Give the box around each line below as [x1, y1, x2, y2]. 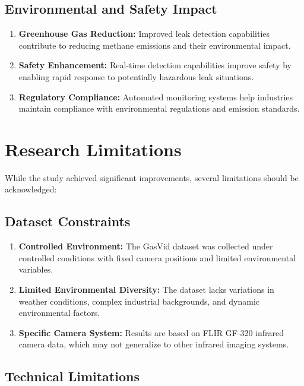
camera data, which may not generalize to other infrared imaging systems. [18, 338, 289, 350]
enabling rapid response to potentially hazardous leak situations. [18, 70, 254, 83]
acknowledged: [5, 183, 57, 195]
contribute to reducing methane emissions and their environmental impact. [18, 39, 291, 51]
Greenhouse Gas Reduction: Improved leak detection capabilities [18, 27, 270, 40]
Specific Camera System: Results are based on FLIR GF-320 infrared [18, 326, 284, 338]
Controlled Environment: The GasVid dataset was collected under [18, 240, 273, 252]
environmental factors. [18, 306, 100, 319]
